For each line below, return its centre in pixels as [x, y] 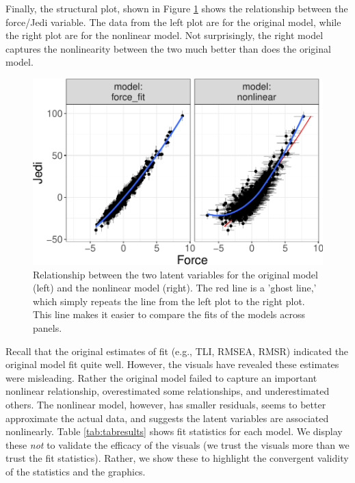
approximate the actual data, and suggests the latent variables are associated [167, 418]
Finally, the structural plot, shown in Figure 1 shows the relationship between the [177, 8]
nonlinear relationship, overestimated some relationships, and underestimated [168, 391]
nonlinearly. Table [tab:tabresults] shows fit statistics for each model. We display [174, 431]
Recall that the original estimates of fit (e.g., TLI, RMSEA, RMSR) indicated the [177, 351]
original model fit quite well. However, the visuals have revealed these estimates [172, 364]
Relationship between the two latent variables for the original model [175, 274]
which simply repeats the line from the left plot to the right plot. [169, 301]
